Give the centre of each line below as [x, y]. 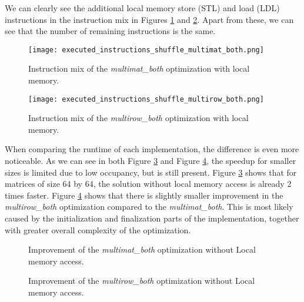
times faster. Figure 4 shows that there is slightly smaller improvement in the [144, 195]
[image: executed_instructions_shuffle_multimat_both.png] [146, 50]
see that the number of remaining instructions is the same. [110, 31]
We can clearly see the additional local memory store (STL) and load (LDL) [142, 8]
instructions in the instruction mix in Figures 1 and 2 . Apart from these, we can [149, 19]
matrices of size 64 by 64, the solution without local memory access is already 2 [148, 184]
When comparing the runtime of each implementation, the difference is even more [152, 149]
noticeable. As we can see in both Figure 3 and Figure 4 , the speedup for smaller [151, 161]
